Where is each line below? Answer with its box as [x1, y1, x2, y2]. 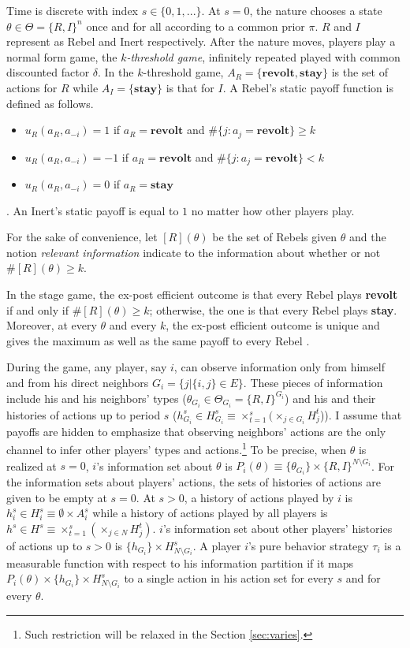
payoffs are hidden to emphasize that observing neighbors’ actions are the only [6, 423, 386, 439]
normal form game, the [6, 48, 117, 65]
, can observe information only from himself [173, 359, 385, 375]
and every [109, 317, 157, 333]
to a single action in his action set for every [124, 570, 334, 587]
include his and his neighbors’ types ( [6, 389, 187, 406]
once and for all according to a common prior [86, 17, 305, 34]
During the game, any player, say [6, 359, 167, 375]
